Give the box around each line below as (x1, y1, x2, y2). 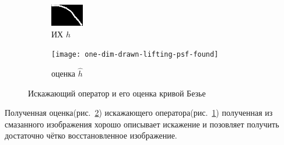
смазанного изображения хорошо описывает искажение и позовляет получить (5, 118, 279, 130)
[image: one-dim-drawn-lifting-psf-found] (51, 50, 219, 59)
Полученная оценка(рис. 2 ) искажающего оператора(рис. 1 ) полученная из (5, 106, 273, 119)
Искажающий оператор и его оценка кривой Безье (28, 87, 206, 99)
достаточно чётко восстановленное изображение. (5, 129, 177, 141)
